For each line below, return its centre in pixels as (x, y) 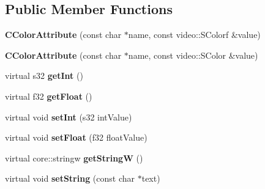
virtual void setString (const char (70, 178)
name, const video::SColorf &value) (194, 35)
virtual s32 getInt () (44, 76)
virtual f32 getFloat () (49, 96)
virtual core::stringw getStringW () (74, 157)
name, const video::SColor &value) (193, 55)
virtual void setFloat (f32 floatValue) (76, 137)
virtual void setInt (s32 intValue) (69, 117)
